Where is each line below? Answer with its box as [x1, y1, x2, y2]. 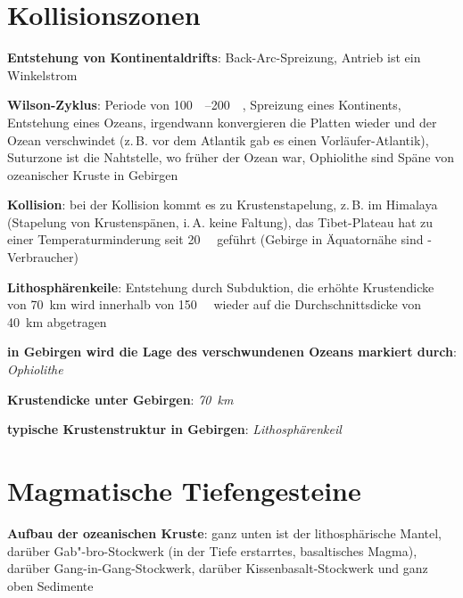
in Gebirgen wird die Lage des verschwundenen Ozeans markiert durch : [7, 342, 457, 361]
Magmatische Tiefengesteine [7, 472, 361, 508]
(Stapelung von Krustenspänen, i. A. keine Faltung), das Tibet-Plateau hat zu [7, 212, 434, 231]
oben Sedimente [7, 576, 94, 594]
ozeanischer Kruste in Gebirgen [7, 165, 178, 184]
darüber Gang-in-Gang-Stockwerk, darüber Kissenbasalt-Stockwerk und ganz [7, 559, 428, 578]
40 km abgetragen [7, 312, 107, 331]
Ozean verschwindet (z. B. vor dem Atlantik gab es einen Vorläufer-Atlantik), [7, 130, 429, 149]
